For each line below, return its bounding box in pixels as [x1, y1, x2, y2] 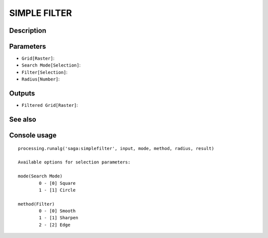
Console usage [9, 131, 57, 139]
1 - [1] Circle [39, 187, 76, 193]
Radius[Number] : [21, 76, 60, 82]
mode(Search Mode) [18, 173, 63, 179]
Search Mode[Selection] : [21, 62, 81, 68]
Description [9, 26, 47, 35]
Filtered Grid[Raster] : [21, 102, 78, 108]
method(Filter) [18, 201, 55, 207]
